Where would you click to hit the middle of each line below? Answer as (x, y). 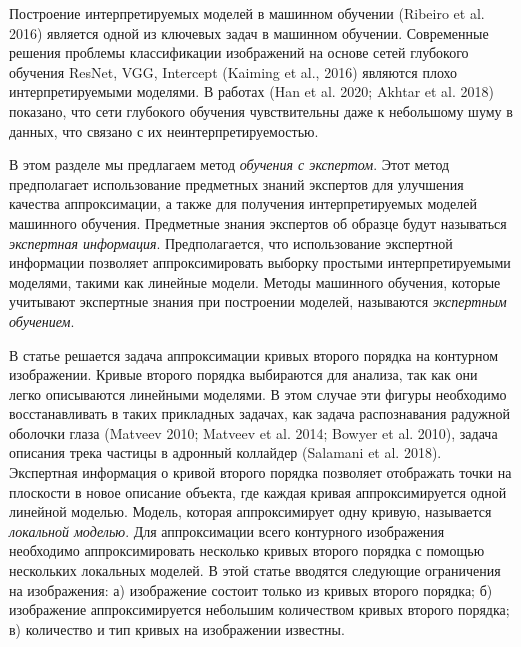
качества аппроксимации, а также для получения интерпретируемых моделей (243, 203)
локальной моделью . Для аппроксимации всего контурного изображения (227, 530)
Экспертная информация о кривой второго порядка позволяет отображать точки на (260, 472)
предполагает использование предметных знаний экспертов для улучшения (236, 183)
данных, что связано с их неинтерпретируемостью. (164, 130)
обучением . (42, 320)
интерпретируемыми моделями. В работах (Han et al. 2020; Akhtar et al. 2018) (252, 91)
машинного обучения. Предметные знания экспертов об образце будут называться (258, 222)
